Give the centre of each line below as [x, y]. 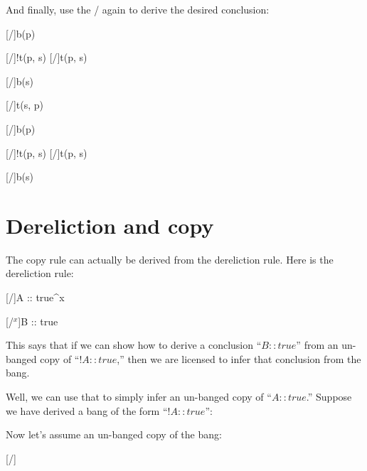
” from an [317, 345]
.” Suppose [329, 397]
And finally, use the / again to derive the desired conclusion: [138, 9]
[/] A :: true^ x [35, 297]
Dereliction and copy [110, 225]
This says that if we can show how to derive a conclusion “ [134, 345]
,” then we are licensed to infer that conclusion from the [239, 358]
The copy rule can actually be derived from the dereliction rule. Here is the [170, 259]
